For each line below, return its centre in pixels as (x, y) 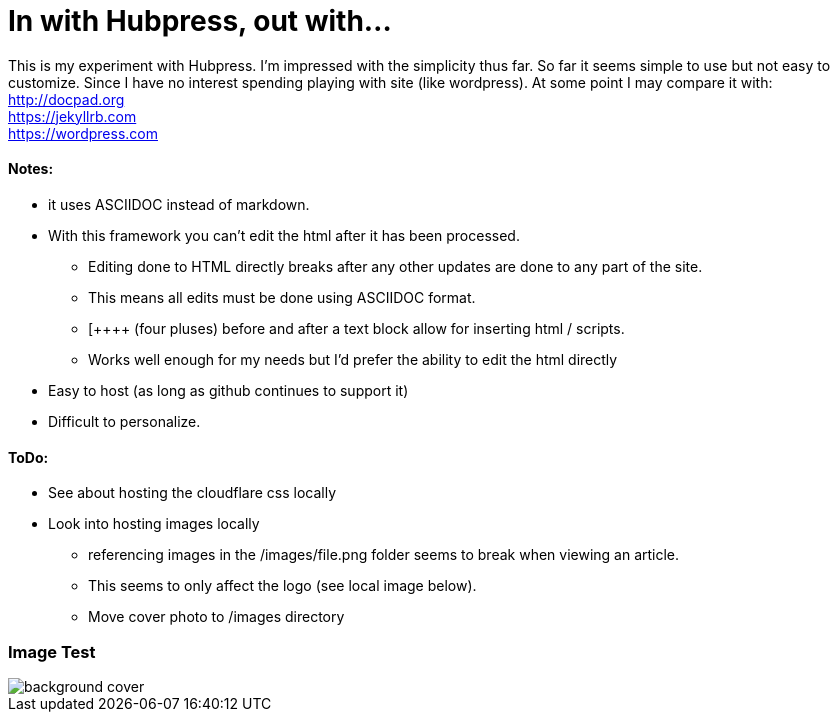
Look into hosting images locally (154, 524)
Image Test (52, 651)
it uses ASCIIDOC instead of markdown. (179, 204)
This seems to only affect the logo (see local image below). (282, 586)
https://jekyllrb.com (72, 116)
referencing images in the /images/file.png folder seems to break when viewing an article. (384, 555)
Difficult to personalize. (124, 421)
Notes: (31, 169)
